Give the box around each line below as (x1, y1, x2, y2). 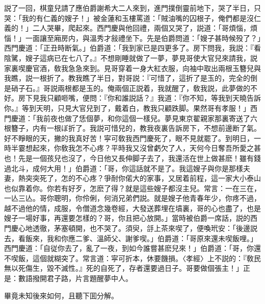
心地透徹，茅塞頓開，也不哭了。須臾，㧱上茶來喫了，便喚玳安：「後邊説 (18, 223, 257, 233)
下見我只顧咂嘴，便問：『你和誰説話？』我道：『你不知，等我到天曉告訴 (25, 92, 261, 103)
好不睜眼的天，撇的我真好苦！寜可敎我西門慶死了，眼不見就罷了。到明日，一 (4, 132, 261, 143)
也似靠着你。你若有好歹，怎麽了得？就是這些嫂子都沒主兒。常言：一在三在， (4, 182, 261, 193)
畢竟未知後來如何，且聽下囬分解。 (4, 290, 118, 300)
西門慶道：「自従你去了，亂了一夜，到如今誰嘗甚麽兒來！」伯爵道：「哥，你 (4, 243, 254, 253)
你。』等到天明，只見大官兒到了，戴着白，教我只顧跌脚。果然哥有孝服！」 (4, 102, 250, 113)
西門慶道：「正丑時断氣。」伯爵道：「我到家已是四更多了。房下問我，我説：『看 (4, 42, 261, 53)
